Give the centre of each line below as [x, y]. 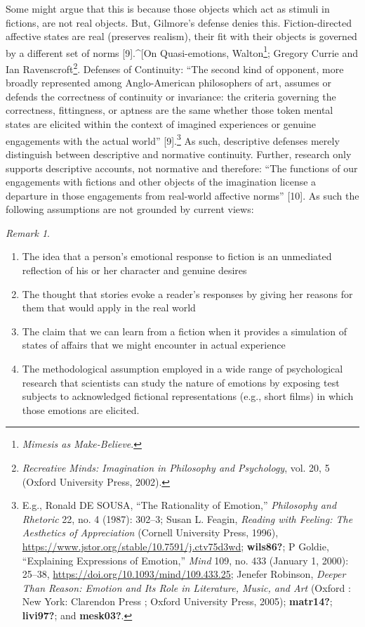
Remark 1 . [28, 232]
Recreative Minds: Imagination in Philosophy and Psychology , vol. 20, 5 [176, 467]
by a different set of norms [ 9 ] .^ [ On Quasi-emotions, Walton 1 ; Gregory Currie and [182, 51]
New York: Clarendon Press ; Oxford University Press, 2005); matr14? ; [177, 601]
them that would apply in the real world [109, 308]
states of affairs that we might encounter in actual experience [154, 345]
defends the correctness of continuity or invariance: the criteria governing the [171, 96]
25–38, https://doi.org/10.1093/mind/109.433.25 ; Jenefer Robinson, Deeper [184, 574]
